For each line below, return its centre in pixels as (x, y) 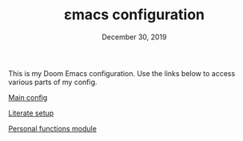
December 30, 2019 (134, 37)
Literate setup (31, 113)
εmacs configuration (134, 15)
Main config (28, 97)
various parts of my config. (53, 82)
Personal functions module (53, 128)
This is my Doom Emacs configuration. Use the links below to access (122, 73)
